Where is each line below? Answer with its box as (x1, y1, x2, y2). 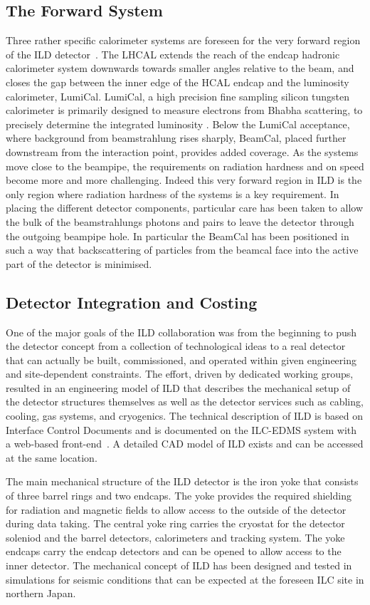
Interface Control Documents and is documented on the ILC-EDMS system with (6, 422, 357, 437)
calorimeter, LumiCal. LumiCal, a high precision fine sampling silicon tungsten (6, 88, 350, 103)
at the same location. (6, 450, 97, 465)
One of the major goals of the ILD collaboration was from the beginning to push (6, 324, 357, 339)
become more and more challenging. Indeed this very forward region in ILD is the (6, 172, 362, 187)
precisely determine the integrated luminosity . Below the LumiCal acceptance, (6, 116, 350, 131)
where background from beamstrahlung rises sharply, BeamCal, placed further (6, 130, 347, 145)
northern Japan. (6, 586, 76, 601)
